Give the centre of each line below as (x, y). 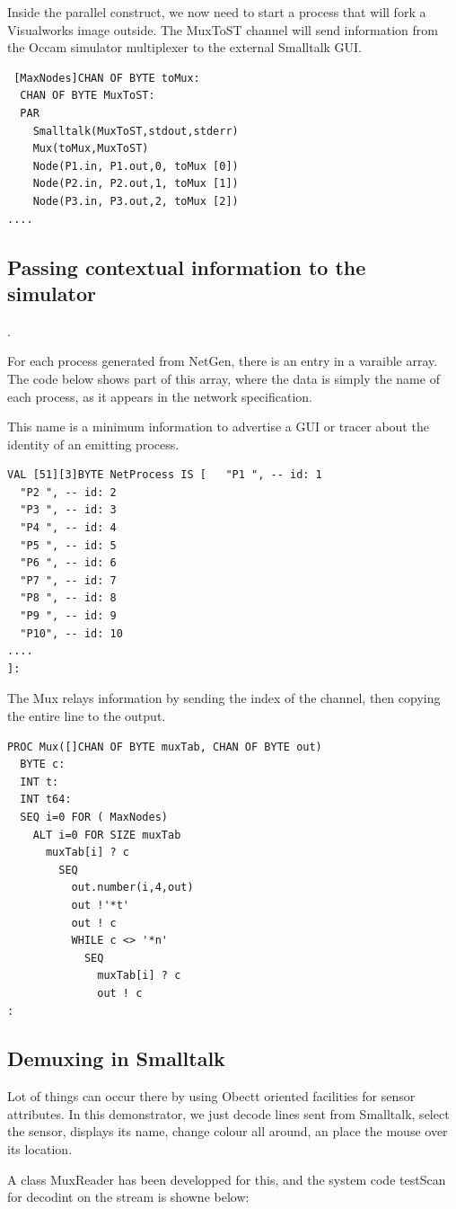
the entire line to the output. (87, 716)
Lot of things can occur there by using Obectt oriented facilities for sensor (211, 1096)
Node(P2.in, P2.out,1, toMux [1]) (136, 184)
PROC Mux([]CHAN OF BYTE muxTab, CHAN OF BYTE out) (165, 747)
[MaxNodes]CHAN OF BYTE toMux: (107, 78)
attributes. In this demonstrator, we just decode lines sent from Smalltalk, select (228, 1113)
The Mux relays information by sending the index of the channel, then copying (224, 698)
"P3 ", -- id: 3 (68, 510)
